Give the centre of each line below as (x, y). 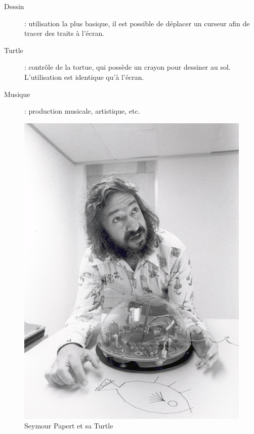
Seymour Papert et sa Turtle (69, 426)
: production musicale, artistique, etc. (82, 111)
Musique (17, 94)
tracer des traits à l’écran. (65, 33)
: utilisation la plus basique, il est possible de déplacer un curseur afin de (137, 23)
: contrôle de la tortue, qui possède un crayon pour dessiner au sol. (128, 67)
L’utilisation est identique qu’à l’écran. (84, 77)
